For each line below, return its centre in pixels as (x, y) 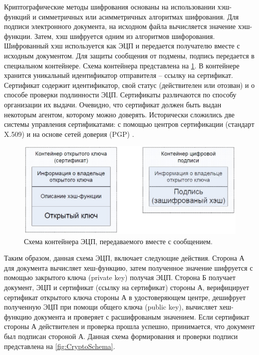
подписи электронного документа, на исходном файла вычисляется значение (120, 26)
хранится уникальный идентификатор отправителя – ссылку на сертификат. (119, 75)
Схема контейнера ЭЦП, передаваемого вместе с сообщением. (118, 241)
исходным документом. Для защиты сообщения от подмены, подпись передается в (129, 55)
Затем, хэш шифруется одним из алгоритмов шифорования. (125, 36)
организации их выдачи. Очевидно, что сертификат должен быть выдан (113, 104)
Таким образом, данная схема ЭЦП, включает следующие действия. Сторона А (124, 258)
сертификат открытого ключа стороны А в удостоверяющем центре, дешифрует (125, 297)
